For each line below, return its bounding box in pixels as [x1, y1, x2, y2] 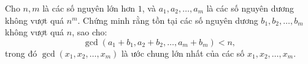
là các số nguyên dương [206, 2, 295, 14]
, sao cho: [72, 26, 107, 38]
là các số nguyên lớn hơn [42, 2, 136, 14]
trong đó [5, 46, 37, 59]
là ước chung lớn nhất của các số [121, 46, 245, 59]
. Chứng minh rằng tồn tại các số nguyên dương [77, 13, 258, 26]
